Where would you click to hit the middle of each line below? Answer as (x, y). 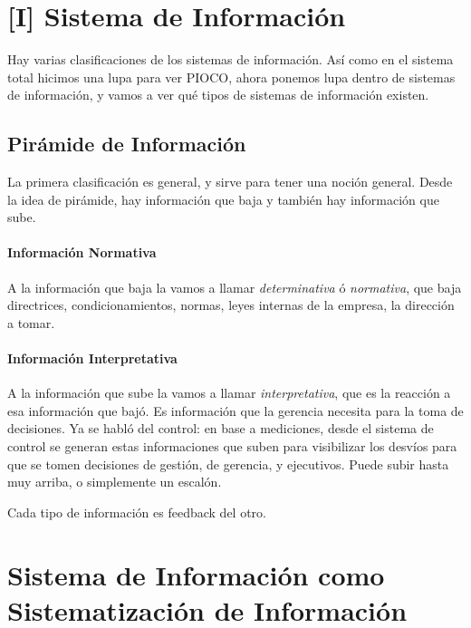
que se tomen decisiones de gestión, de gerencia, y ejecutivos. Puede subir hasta (228, 464)
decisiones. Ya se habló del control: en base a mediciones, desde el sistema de (221, 428)
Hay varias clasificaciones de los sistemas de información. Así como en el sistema (231, 59)
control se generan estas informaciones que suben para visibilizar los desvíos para (232, 446)
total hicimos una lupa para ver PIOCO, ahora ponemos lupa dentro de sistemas (231, 77)
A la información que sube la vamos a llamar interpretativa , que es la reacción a (229, 393)
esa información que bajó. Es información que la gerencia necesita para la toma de (235, 410)
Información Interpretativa (92, 358)
